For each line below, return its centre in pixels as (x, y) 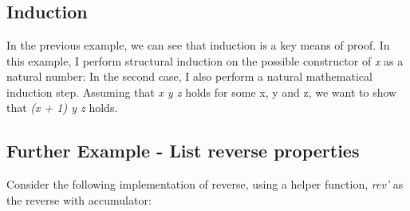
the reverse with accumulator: (79, 199)
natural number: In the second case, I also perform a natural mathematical (189, 76)
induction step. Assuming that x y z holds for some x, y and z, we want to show (202, 92)
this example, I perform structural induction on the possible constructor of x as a (205, 60)
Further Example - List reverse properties (183, 151)
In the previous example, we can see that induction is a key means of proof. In (198, 44)
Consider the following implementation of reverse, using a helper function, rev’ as (205, 184)
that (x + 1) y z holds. (62, 107)
